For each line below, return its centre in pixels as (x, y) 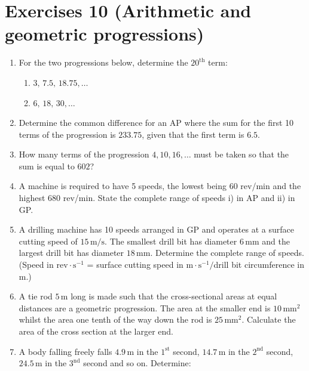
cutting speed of (48, 241)
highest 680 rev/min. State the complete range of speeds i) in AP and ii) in (157, 198)
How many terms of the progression (84, 154)
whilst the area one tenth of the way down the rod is (115, 319)
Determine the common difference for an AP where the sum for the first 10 (156, 123)
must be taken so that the (241, 154)
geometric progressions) (105, 34)
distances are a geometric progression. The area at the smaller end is (145, 307)
